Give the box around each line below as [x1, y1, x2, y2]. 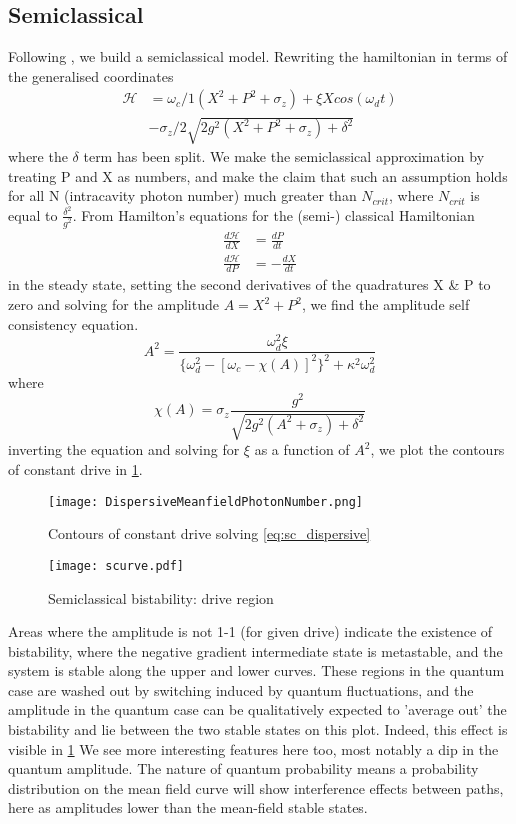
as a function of [254, 439, 350, 460]
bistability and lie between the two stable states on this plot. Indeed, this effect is [8, 719, 508, 740]
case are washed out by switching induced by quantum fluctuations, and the [8, 679, 474, 700]
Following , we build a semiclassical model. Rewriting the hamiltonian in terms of [8, 46, 508, 67]
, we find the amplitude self [301, 294, 470, 315]
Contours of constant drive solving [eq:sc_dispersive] [48, 523, 371, 544]
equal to [8, 204, 58, 225]
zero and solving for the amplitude [8, 294, 219, 315]
